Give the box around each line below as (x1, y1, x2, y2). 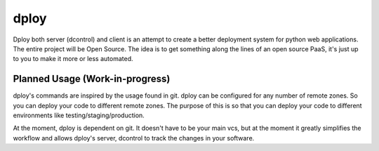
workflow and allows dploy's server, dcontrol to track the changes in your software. (13, 133, 255, 142)
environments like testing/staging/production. (13, 111, 145, 119)
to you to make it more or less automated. (13, 55, 133, 63)
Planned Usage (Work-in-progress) (13, 73, 171, 85)
